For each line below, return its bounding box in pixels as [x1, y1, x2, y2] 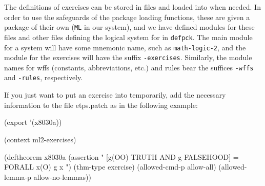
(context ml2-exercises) [4, 134, 76, 144]
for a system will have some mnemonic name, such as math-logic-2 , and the [4, 42, 246, 52]
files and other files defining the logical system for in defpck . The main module [4, 31, 253, 42]
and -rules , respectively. [4, 72, 83, 83]
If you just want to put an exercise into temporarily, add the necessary [4, 89, 226, 100]
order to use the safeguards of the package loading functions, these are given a [4, 11, 250, 22]
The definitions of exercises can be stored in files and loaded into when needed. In [4, 2, 261, 12]
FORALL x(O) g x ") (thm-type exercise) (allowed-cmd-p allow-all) [4, 161, 216, 172]
